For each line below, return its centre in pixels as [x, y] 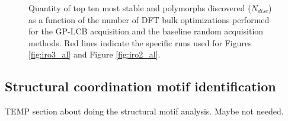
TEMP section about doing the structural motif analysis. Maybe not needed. [144, 111]
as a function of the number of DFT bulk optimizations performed [149, 19]
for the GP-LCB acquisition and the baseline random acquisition [146, 31]
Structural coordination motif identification [140, 86]
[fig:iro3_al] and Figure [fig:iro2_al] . [95, 54]
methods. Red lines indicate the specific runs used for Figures [140, 42]
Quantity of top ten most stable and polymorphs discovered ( [140, 8]
